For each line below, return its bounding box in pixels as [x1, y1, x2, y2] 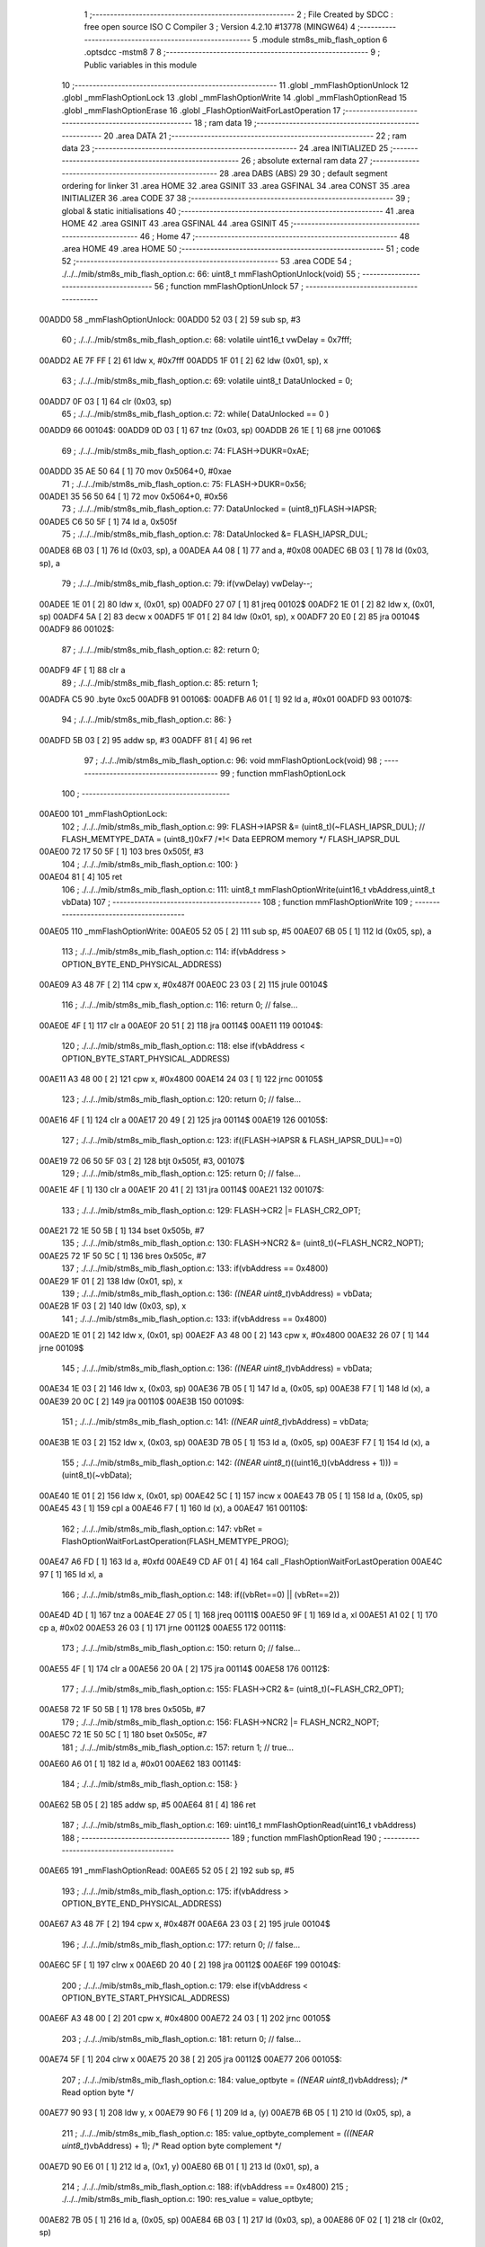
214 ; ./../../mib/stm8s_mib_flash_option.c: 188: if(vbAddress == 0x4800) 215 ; [61, 2180, 349, 2192]
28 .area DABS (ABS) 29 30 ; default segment [218, 167, 388, 179]
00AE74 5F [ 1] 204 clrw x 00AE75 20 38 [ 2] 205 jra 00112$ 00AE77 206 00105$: [39, 2054, 343, 2065]
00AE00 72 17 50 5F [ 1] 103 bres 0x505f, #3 [39, 846, 204, 857]
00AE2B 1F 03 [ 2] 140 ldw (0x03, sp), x [39, 1301, 187, 1311]
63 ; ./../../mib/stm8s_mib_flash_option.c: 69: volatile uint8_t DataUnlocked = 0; [61, 376, 354, 386]
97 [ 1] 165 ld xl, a [39, 1568, 103, 1579]
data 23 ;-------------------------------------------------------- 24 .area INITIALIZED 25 [61, 142, 389, 153]
